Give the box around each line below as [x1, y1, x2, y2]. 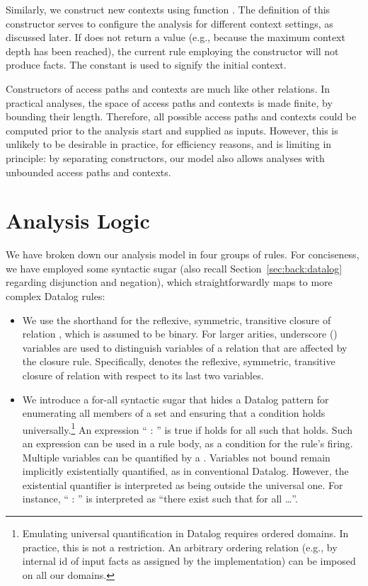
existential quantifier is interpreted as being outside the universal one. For [22, 477, 343, 492]
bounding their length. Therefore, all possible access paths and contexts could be [6, 109, 357, 124]
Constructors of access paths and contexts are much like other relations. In [6, 81, 330, 96]
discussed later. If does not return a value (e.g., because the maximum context [6, 30, 345, 45]
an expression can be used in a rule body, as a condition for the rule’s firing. [22, 436, 353, 451]
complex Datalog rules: [6, 289, 105, 304]
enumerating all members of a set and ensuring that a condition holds [22, 406, 326, 420]
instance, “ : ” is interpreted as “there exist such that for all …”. [22, 491, 298, 506]
